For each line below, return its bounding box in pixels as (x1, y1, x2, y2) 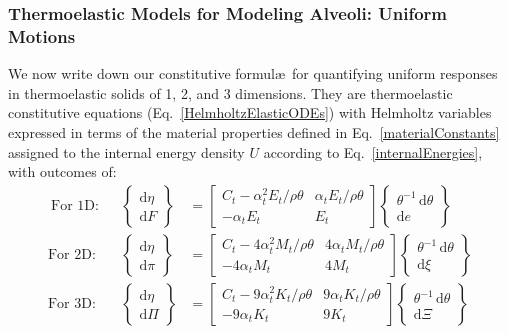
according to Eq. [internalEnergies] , (263, 141, 483, 162)
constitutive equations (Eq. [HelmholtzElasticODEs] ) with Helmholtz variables (8, 102, 492, 123)
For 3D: (47, 296, 96, 311)
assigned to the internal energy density (8, 141, 245, 162)
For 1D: (51, 198, 99, 213)
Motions (8, 23, 76, 48)
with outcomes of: (8, 161, 117, 182)
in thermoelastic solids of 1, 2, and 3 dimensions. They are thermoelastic (8, 82, 453, 103)
